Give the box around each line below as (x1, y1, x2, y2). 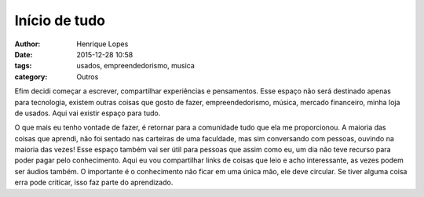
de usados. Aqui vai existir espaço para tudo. (14, 108, 161, 118)
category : (14, 71, 48, 82)
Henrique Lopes (76, 39, 129, 49)
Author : (14, 39, 41, 49)
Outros (76, 71, 99, 82)
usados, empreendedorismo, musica (76, 61, 196, 71)
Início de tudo (14, 12, 106, 29)
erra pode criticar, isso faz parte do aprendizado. (14, 177, 174, 188)
